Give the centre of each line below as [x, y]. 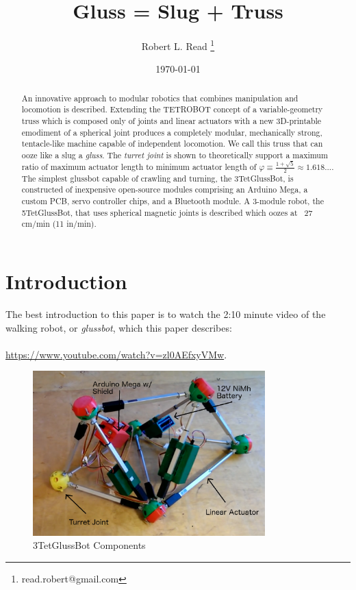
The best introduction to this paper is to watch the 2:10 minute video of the [166, 314]
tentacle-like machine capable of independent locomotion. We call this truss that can [172, 144]
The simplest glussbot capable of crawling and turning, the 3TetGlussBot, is [157, 178]
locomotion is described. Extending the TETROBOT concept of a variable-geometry [172, 109]
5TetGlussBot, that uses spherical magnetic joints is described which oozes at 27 [167, 212]
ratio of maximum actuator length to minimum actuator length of [139, 166]
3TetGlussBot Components [89, 545]
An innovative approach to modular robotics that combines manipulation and [160, 98]
